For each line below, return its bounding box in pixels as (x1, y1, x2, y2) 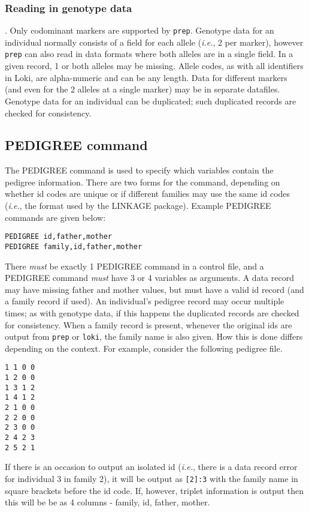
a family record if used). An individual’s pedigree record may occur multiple (5, 295, 284, 307)
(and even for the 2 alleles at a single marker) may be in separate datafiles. (5, 83, 280, 95)
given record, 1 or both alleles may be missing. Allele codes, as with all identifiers (5, 59, 304, 72)
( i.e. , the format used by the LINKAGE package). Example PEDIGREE (5, 199, 271, 212)
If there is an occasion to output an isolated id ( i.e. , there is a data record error (5, 460, 298, 473)
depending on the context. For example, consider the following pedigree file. (5, 342, 283, 354)
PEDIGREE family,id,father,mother (5, 242, 143, 251)
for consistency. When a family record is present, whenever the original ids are (5, 318, 292, 331)
